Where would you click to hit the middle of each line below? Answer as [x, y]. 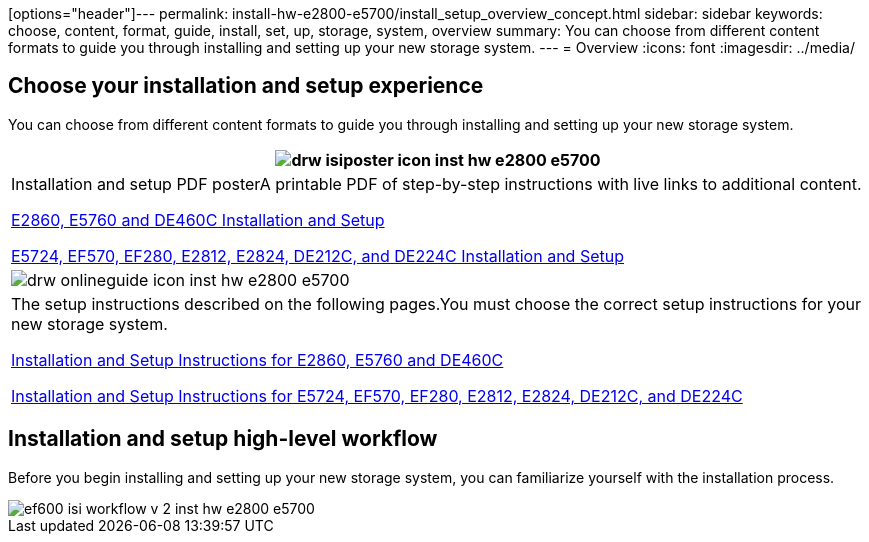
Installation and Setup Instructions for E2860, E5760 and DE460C [257, 359]
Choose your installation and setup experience [246, 86]
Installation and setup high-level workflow [223, 439]
